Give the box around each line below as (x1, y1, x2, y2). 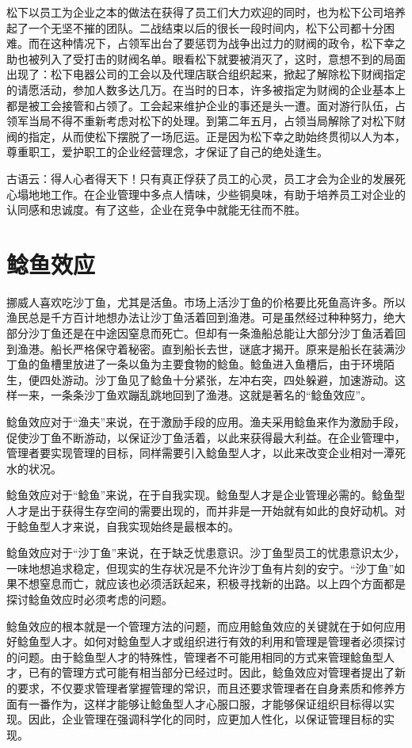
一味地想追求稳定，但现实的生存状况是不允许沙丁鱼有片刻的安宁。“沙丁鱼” (6, 559, 395, 576)
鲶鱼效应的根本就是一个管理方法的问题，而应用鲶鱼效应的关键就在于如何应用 (6, 617, 406, 634)
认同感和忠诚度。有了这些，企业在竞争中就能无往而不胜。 (6, 201, 306, 218)
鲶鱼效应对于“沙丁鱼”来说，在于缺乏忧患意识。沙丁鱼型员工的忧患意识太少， (6, 544, 406, 561)
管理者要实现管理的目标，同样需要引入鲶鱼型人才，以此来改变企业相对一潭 (6, 445, 395, 461)
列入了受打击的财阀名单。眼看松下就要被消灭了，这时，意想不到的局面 (39, 50, 406, 67)
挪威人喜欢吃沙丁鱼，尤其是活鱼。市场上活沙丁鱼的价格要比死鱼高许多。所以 (6, 293, 406, 310)
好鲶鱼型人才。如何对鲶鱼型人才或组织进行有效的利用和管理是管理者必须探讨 (6, 633, 406, 650)
